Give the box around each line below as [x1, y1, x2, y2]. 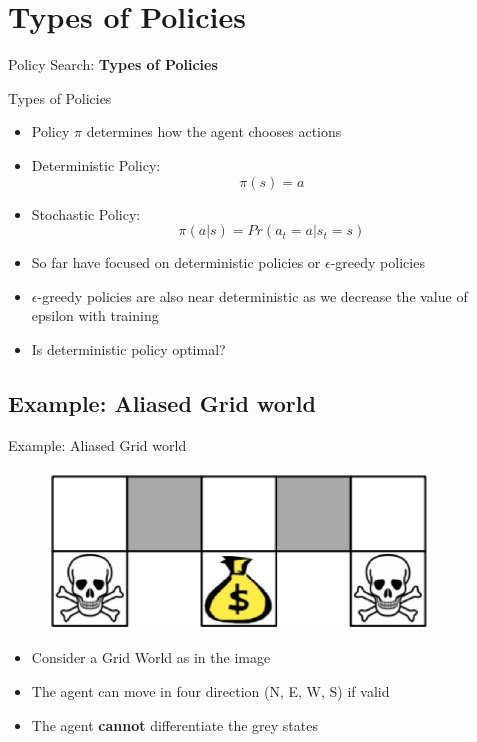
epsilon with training [31, 305, 159, 326]
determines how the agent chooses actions [86, 121, 342, 142]
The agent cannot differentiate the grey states [31, 714, 318, 735]
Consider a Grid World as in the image [31, 647, 271, 668]
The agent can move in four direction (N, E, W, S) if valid [31, 681, 390, 702]
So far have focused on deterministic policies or [31, 252, 321, 273]
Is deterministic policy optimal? [31, 338, 226, 359]
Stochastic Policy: [31, 203, 141, 224]
